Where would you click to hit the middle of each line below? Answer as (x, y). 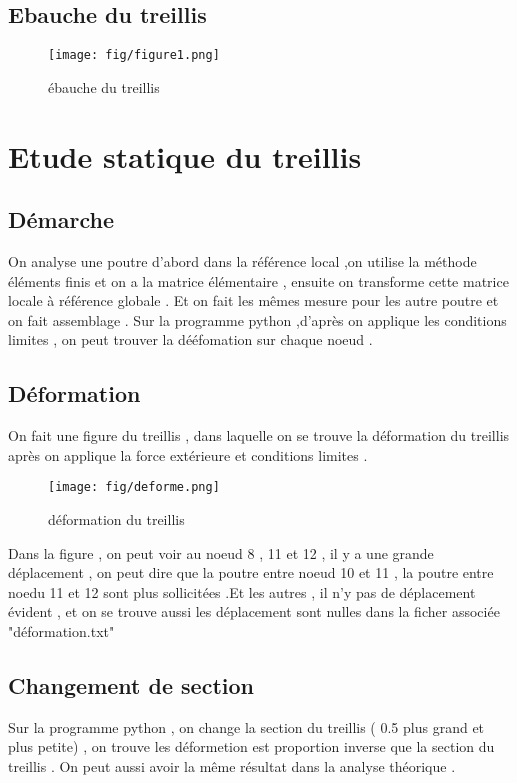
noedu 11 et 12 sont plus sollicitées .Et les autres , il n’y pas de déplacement (242, 591)
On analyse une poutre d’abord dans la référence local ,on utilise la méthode (242, 261)
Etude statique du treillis (185, 155)
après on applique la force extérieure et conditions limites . (188, 454)
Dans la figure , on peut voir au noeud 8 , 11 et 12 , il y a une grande (221, 552)
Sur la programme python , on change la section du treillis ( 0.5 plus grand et (246, 726)
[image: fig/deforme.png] (134, 487)
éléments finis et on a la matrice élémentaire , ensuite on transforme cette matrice (258, 280)
